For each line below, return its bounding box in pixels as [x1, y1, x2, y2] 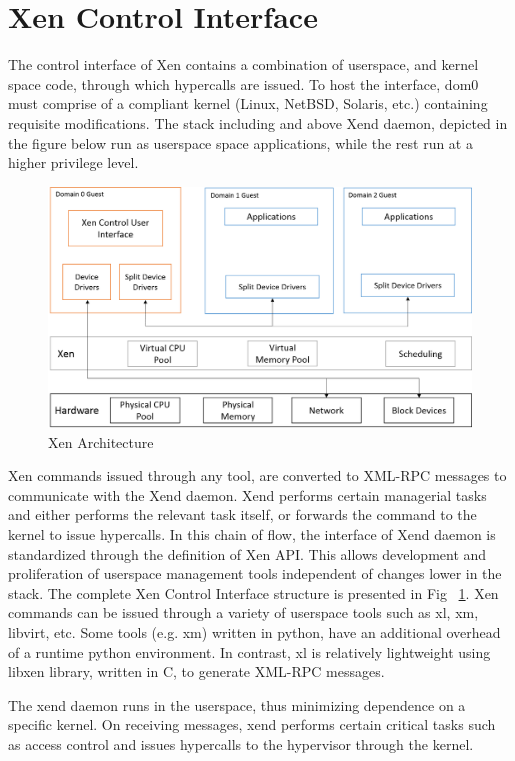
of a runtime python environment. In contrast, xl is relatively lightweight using [8, 641, 491, 662]
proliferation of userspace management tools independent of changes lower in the [8, 563, 502, 584]
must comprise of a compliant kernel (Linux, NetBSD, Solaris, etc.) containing [8, 93, 488, 114]
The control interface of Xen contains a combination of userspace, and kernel [8, 54, 479, 75]
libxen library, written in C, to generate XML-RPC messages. [8, 661, 385, 682]
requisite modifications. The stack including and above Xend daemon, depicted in [8, 112, 508, 133]
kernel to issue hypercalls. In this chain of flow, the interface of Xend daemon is [8, 524, 496, 545]
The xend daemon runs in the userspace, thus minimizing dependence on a [8, 694, 466, 715]
